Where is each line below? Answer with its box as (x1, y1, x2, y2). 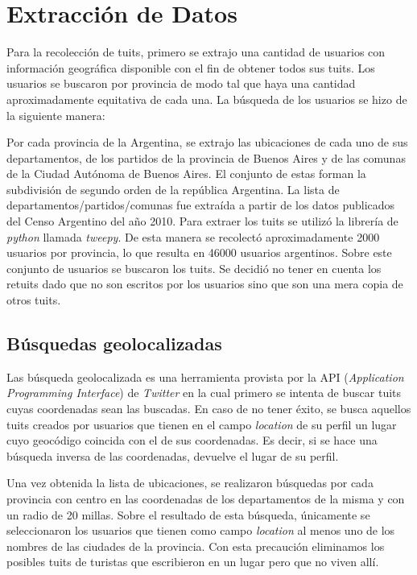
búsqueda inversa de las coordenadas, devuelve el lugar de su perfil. (6, 447, 339, 464)
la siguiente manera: (6, 106, 105, 123)
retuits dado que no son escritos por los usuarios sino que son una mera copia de (6, 275, 403, 292)
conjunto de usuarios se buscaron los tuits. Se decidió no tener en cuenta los (6, 259, 382, 276)
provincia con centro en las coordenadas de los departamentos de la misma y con (6, 490, 405, 507)
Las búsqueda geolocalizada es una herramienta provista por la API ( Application (6, 368, 404, 385)
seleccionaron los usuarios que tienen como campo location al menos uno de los (6, 522, 395, 539)
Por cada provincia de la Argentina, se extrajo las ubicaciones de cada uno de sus (6, 134, 408, 151)
